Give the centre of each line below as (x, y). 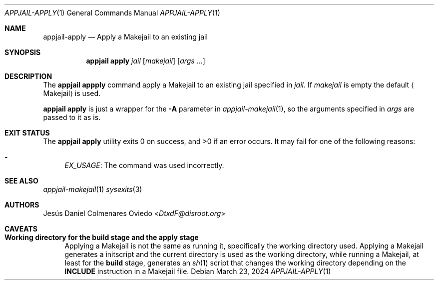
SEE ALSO (21, 181)
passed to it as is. (72, 117)
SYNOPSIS (23, 52)
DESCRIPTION (28, 76)
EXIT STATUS (27, 133)
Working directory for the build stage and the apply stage (102, 237)
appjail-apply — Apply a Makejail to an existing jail (125, 37)
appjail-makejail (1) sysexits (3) (93, 189)
